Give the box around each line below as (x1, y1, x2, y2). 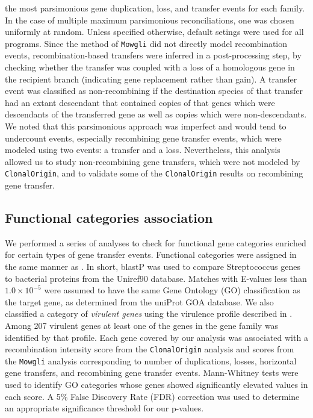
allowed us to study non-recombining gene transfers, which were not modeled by (5, 155, 300, 167)
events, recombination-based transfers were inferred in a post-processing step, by (5, 49, 302, 61)
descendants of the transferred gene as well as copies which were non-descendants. (5, 108, 307, 120)
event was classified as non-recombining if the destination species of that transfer (5, 84, 303, 97)
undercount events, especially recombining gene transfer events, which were (5, 131, 282, 144)
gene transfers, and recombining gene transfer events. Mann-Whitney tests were (5, 366, 299, 379)
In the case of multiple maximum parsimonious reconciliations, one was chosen (5, 13, 294, 26)
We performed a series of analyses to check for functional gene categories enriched (5, 236, 306, 249)
